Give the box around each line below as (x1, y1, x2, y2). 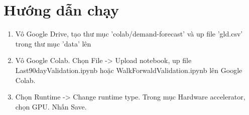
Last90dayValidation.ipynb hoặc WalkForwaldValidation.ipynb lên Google (15, 64, 242, 75)
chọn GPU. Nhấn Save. (15, 101, 87, 111)
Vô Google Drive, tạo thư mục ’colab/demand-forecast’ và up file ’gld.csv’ (15, 28, 243, 39)
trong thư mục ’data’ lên (15, 38, 91, 48)
